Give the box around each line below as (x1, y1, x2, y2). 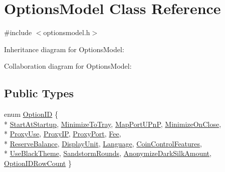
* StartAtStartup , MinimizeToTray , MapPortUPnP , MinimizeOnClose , (4, 118, 221, 129)
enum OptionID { (4, 109, 58, 119)
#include (4, 27, 32, 38)
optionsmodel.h (43, 27, 90, 38)
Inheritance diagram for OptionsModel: (4, 44, 124, 54)
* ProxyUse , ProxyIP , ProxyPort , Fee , (4, 128, 121, 139)
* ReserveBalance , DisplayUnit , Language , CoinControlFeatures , (4, 138, 202, 148)
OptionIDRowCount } (4, 158, 72, 168)
